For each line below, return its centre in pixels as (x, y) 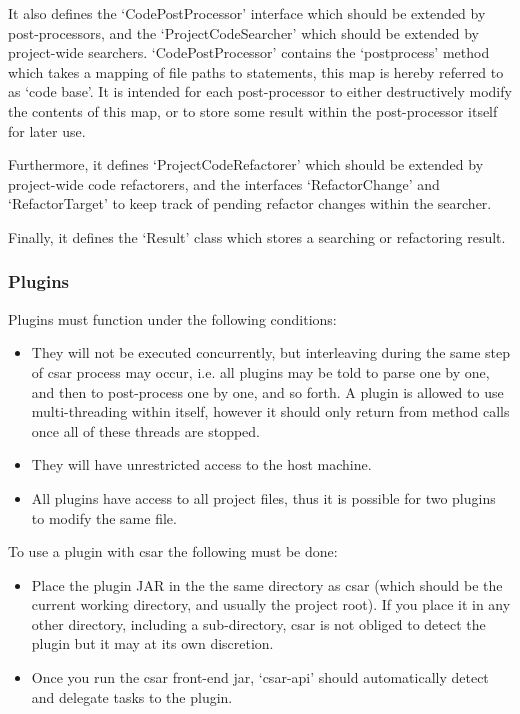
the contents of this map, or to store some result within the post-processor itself (253, 110)
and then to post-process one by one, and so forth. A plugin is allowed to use (267, 391)
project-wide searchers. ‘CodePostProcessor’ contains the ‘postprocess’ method (249, 52)
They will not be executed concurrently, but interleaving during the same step (271, 352)
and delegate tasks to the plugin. (132, 696)
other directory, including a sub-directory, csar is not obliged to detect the (258, 623)
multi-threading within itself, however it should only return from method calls (270, 411)
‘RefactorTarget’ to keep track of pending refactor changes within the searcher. (250, 203)
